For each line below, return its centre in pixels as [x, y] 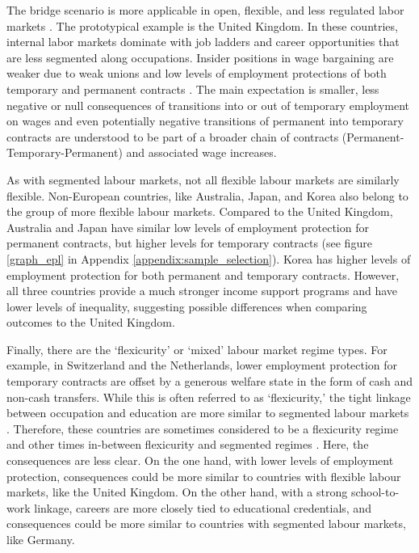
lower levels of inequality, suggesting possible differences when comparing [187, 306]
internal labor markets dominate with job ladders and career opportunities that [203, 42]
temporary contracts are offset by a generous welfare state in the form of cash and [210, 381]
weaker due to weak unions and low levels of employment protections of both [197, 73]
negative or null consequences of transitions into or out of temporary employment [208, 105]
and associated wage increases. [201, 152]
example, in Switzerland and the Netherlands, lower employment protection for [202, 365]
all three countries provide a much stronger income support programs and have [202, 291]
